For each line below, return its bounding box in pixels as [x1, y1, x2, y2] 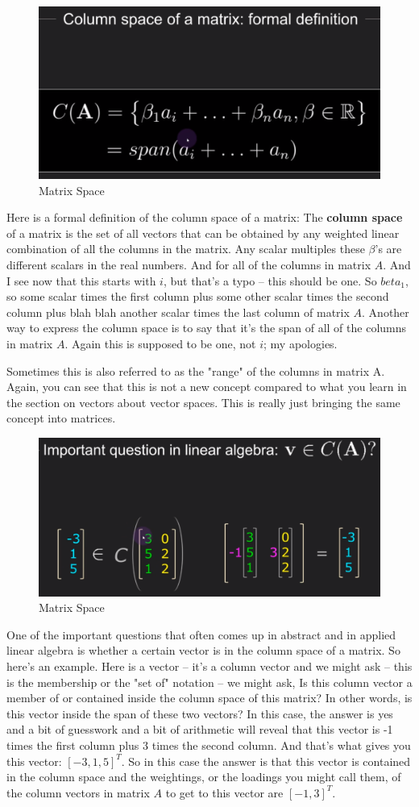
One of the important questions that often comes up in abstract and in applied [6, 626, 396, 643]
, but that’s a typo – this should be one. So [163, 272, 377, 289]
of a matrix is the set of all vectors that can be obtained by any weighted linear [6, 224, 400, 241]
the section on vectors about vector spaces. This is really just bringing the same [6, 393, 400, 410]
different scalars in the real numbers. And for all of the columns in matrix [6, 256, 371, 273]
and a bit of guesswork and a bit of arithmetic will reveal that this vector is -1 [6, 721, 393, 738]
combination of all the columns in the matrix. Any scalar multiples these [6, 240, 365, 257]
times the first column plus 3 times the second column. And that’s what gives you [6, 736, 411, 753]
